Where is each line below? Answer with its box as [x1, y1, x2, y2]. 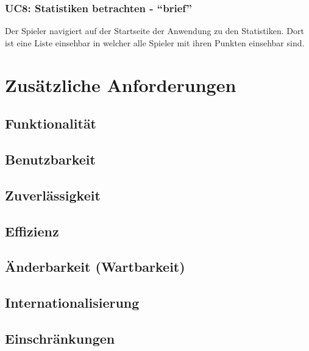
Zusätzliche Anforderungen [5, 72, 236, 97]
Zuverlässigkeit [5, 185, 101, 204]
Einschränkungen [5, 328, 115, 347]
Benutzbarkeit [5, 149, 96, 168]
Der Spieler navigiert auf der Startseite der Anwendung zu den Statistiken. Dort [5, 24, 304, 37]
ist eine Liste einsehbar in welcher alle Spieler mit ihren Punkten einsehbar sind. [5, 36, 305, 49]
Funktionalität [5, 114, 97, 133]
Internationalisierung [5, 293, 140, 312]
